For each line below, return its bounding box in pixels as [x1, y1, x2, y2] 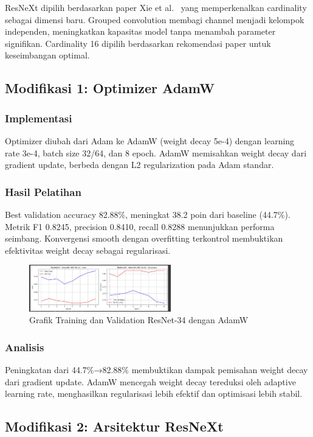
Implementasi [5, 110, 72, 125]
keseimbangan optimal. [5, 49, 90, 61]
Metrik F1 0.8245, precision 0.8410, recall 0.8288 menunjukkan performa [5, 220, 275, 232]
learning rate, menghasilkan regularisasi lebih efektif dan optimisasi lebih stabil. [5, 387, 303, 400]
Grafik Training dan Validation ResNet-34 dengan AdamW [29, 313, 249, 326]
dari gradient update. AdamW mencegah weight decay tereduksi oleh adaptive [5, 375, 296, 388]
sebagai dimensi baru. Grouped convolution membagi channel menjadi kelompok [5, 13, 304, 26]
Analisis [5, 339, 44, 354]
